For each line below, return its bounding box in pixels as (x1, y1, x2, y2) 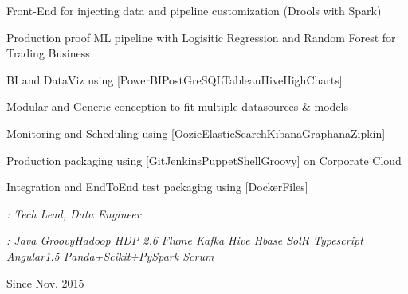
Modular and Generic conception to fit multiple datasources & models (6, 98, 349, 115)
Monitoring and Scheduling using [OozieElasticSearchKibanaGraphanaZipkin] (6, 124, 386, 141)
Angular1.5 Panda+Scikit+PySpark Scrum (6, 247, 214, 264)
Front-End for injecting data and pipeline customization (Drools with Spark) (6, 2, 382, 18)
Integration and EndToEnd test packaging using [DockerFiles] (6, 178, 308, 195)
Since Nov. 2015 (6, 274, 84, 291)
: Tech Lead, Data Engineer (6, 205, 141, 221)
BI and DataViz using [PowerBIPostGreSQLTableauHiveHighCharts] (6, 71, 343, 88)
